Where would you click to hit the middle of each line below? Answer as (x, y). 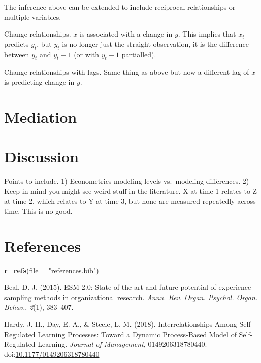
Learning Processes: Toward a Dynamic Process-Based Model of (137, 334)
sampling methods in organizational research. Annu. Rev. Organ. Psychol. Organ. (131, 297)
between (17, 54)
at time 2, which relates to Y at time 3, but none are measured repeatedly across (130, 201)
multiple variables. (33, 16)
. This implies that (207, 34)
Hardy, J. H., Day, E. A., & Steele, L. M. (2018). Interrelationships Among (121, 324)
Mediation (41, 117)
